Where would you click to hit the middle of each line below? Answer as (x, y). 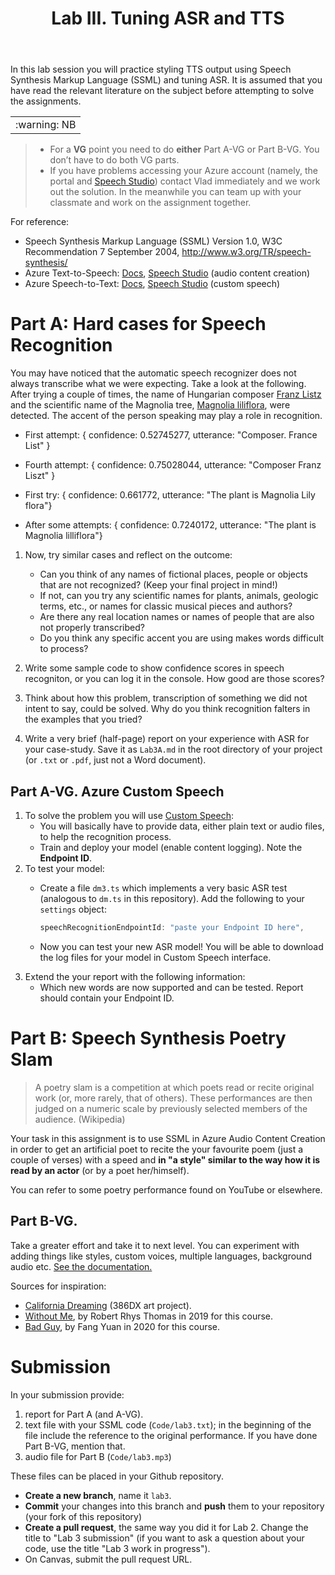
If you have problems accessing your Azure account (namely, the (183, 171)
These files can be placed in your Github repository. (117, 1476)
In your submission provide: (67, 1394)
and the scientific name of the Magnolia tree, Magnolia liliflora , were (150, 405)
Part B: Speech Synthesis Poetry (148, 1038)
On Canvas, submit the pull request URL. (108, 1559)
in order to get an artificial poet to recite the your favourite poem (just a (157, 1149)
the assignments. (46, 101)
